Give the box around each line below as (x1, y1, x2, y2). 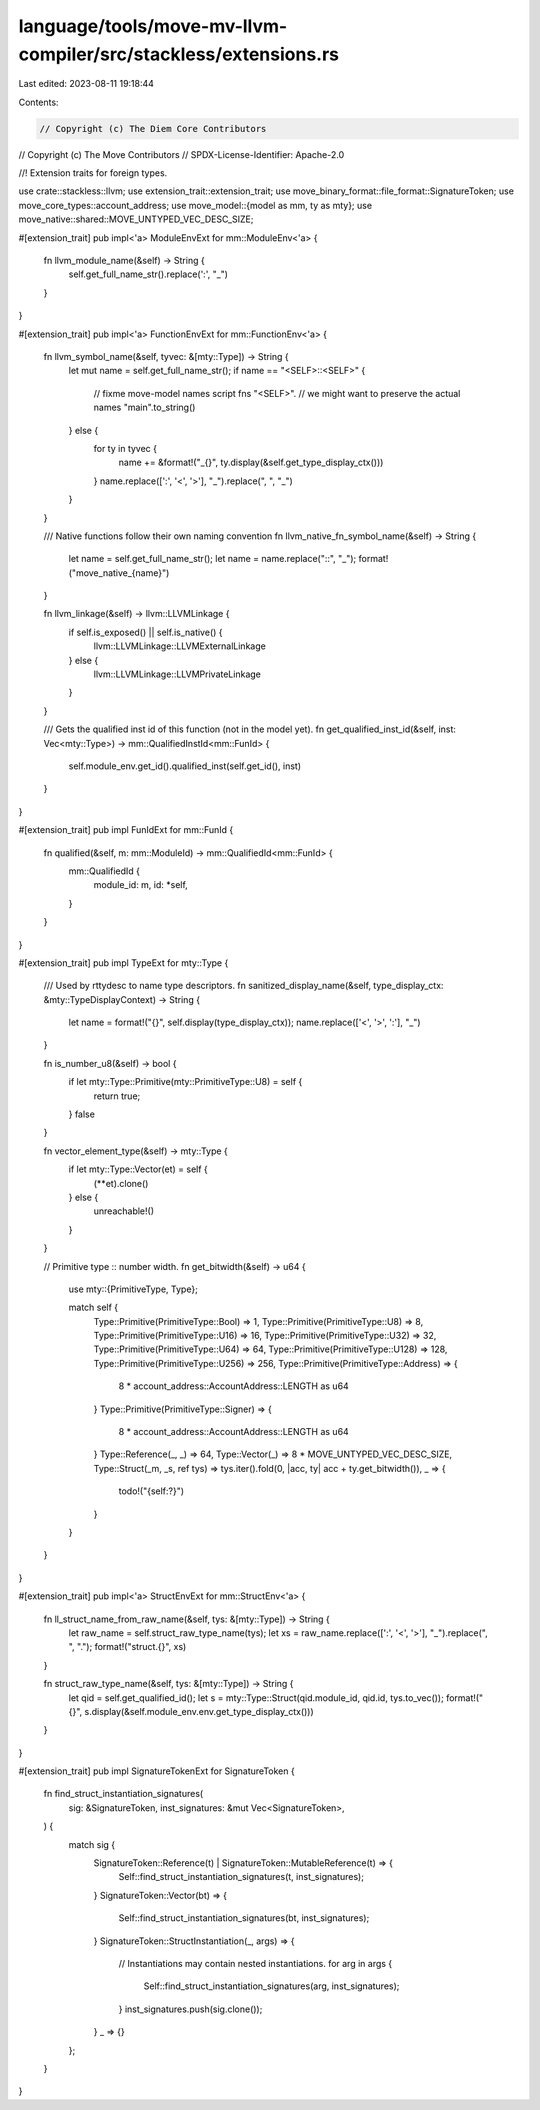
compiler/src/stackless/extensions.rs (18, 43, 340, 65)
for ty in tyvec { (93, 442, 158, 454)
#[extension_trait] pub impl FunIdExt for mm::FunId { (18, 824, 234, 836)
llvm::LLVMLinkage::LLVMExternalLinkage (93, 640, 267, 652)
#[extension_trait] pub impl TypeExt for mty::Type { (18, 956, 229, 969)
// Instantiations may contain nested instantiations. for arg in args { (118, 1957, 393, 1969)
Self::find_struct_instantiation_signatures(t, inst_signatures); (118, 1871, 365, 1883)
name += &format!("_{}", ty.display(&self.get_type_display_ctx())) (118, 456, 384, 469)
